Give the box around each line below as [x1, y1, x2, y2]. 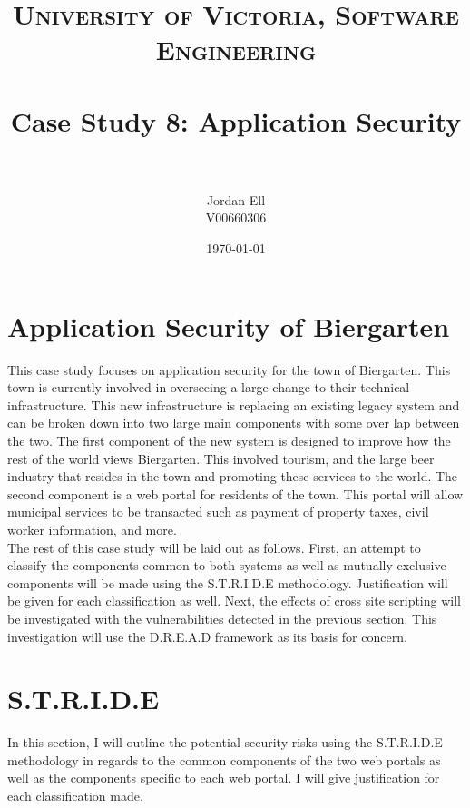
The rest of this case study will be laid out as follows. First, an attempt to [7, 537, 421, 557]
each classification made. [7, 786, 143, 804]
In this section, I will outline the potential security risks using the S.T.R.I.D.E [7, 733, 443, 752]
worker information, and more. [7, 519, 177, 538]
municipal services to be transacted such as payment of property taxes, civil [7, 502, 429, 521]
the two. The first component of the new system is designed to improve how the [7, 430, 451, 449]
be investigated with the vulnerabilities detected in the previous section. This [7, 608, 437, 627]
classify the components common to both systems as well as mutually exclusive [7, 556, 446, 575]
